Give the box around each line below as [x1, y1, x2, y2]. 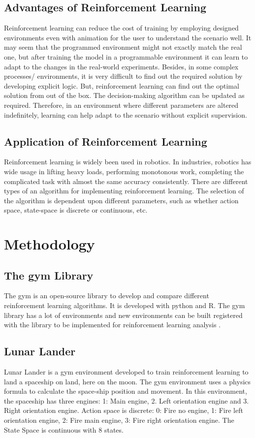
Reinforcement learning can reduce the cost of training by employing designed [4, 23, 239, 33]
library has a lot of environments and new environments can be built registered [4, 310, 243, 320]
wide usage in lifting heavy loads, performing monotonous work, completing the [4, 166, 244, 176]
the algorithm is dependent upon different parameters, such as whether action [4, 195, 239, 205]
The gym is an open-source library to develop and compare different [4, 290, 209, 301]
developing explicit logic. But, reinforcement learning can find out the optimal [4, 80, 239, 91]
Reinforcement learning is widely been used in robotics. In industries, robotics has [4, 156, 252, 167]
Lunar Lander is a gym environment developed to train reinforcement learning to [4, 367, 249, 377]
